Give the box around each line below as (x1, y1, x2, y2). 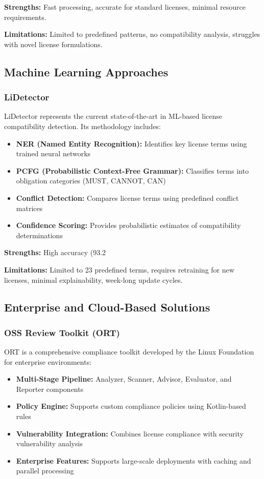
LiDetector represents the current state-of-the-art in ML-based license (4, 111, 222, 121)
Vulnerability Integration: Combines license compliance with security (16, 428, 244, 439)
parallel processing (16, 465, 74, 476)
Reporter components (16, 383, 84, 394)
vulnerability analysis (16, 438, 83, 449)
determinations (16, 230, 63, 240)
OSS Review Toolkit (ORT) (4, 326, 120, 339)
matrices (16, 202, 43, 213)
